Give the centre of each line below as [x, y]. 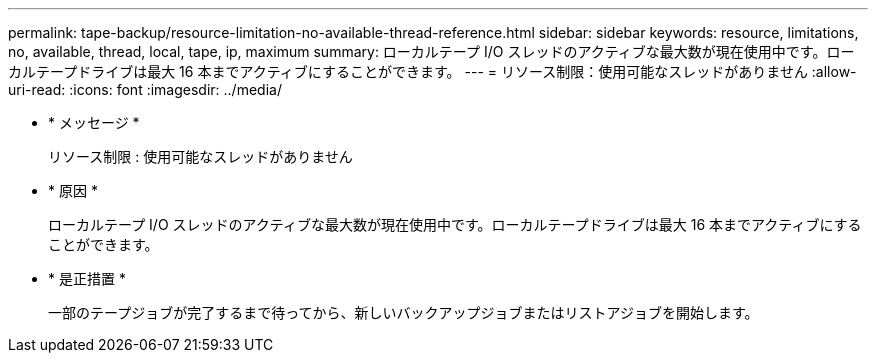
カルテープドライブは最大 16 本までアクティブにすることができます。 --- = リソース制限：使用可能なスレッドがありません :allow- [432, 71]
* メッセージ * [94, 122]
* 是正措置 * [87, 278]
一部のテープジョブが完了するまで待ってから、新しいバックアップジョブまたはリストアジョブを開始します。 [403, 312]
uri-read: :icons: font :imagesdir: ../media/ [145, 89]
